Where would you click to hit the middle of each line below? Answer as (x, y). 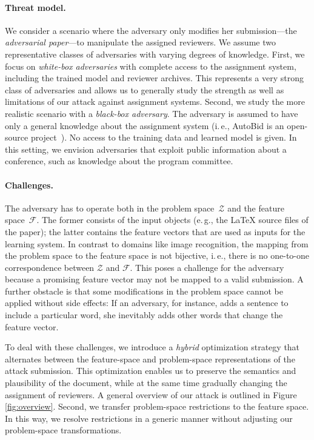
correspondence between (50, 267)
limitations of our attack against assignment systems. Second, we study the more (155, 102)
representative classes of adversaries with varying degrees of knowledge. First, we (155, 54)
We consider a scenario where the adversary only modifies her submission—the (151, 30)
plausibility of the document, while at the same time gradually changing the (146, 383)
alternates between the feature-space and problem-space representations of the (150, 358)
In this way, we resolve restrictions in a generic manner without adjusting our (149, 418)
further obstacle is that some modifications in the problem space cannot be (144, 291)
